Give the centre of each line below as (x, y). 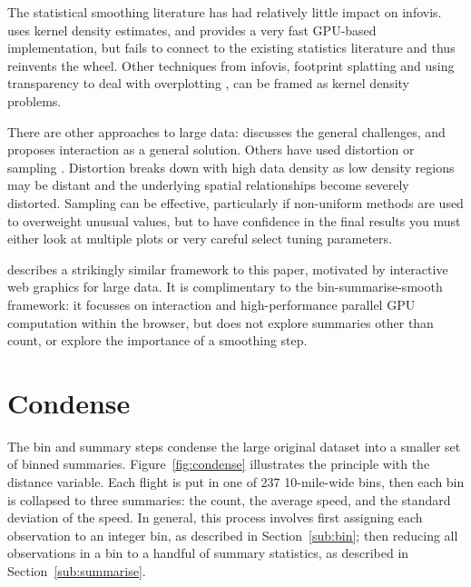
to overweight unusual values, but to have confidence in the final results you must (234, 220)
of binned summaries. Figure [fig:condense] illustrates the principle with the (219, 464)
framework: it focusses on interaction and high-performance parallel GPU (211, 304)
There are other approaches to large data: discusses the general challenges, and (226, 131)
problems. (34, 100)
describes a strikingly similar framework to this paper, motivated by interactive (228, 269)
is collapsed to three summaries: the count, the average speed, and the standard (229, 499)
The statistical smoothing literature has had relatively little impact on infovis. (225, 12)
